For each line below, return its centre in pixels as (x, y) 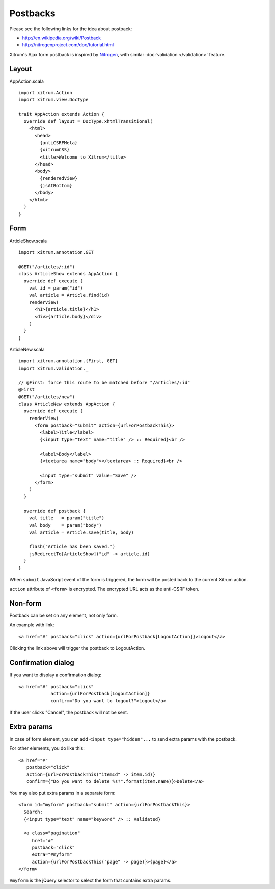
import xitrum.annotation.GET (56, 252)
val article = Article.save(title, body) (81, 532)
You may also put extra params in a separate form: (62, 793)
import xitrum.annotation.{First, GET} (68, 361)
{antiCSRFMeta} (59, 142)
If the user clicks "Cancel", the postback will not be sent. (69, 712)
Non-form (25, 603)
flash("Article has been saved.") (72, 546)
